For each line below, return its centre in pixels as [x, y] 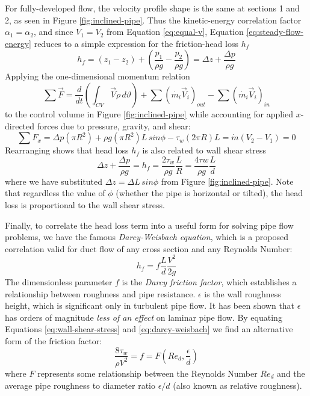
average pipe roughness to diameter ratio [80, 385]
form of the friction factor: [54, 340]
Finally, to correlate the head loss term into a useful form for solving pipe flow [149, 225]
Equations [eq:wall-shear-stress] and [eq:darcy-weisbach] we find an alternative [149, 329]
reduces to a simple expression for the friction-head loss [136, 43]
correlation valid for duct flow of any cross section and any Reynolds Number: [149, 248]
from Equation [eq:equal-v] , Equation [175, 32]
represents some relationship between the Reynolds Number [147, 373]
